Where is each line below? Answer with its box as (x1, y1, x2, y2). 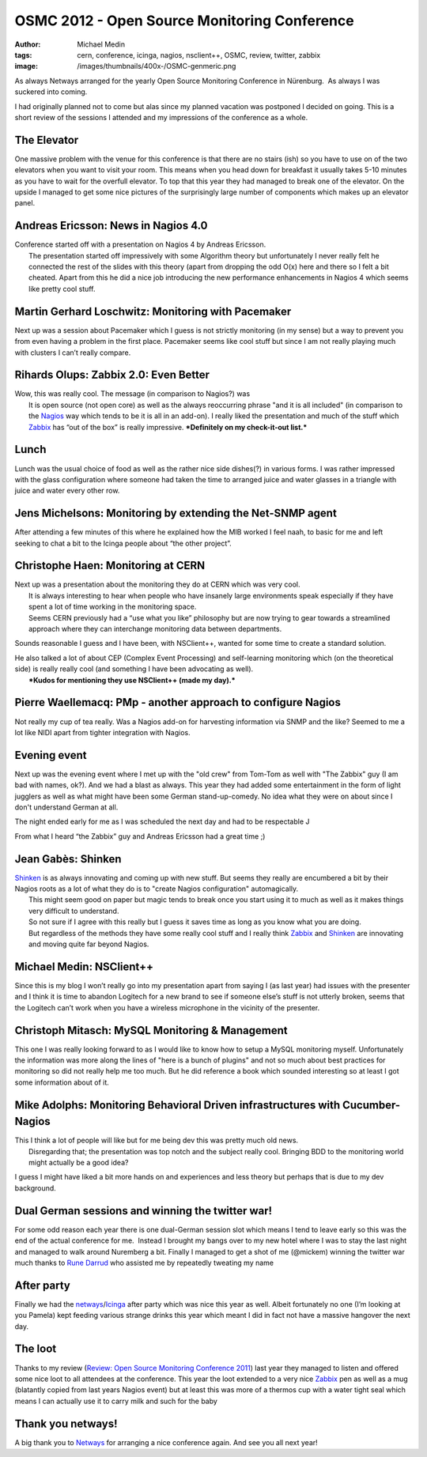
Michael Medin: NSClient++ (14, 960, 154, 973)
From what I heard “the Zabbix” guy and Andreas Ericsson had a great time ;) (14, 831, 266, 841)
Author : (14, 40, 41, 49)
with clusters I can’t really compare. (14, 348, 131, 357)
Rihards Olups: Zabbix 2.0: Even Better (14, 368, 210, 382)
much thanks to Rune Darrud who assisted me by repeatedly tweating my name (14, 1258, 274, 1267)
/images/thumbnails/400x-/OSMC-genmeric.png (77, 62, 236, 71)
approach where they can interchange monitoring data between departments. (28, 625, 282, 634)
